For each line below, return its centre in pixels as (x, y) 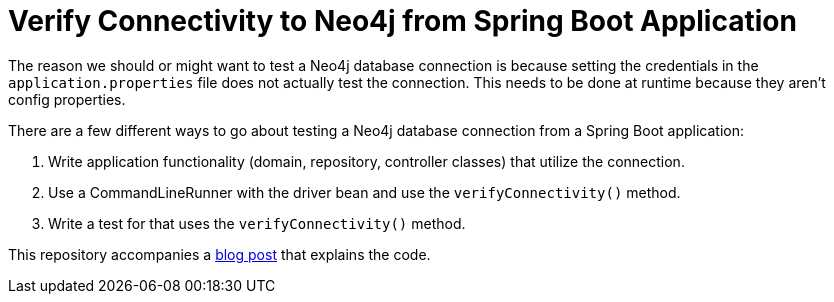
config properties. (67, 99)
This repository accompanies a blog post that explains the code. (219, 254)
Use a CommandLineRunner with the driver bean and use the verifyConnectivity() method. (364, 192)
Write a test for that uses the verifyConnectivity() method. (257, 223)
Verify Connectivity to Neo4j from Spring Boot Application (402, 21)
